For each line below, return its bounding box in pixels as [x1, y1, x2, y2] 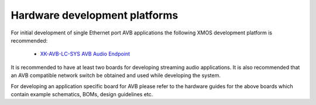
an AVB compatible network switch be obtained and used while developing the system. [11, 72, 221, 79]
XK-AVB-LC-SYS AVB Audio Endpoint [40, 50, 130, 58]
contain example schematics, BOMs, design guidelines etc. [11, 90, 153, 97]
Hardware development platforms [11, 9, 178, 22]
